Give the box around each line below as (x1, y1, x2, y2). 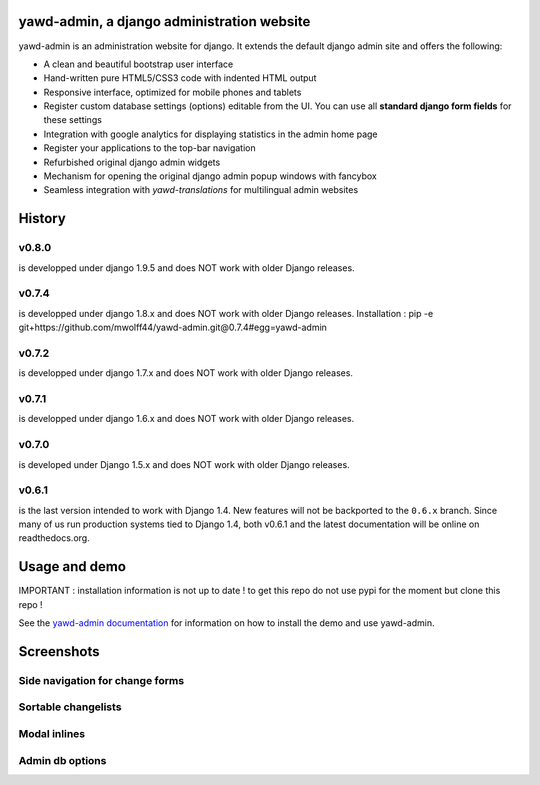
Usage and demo (18, 558, 127, 575)
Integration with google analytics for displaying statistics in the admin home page (43, 128, 379, 140)
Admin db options (18, 753, 107, 767)
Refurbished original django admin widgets (43, 156, 221, 168)
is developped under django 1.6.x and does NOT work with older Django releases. (18, 413, 355, 425)
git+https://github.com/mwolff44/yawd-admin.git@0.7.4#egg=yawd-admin (18, 321, 327, 334)
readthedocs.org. (18, 532, 90, 544)
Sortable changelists (18, 700, 122, 714)
